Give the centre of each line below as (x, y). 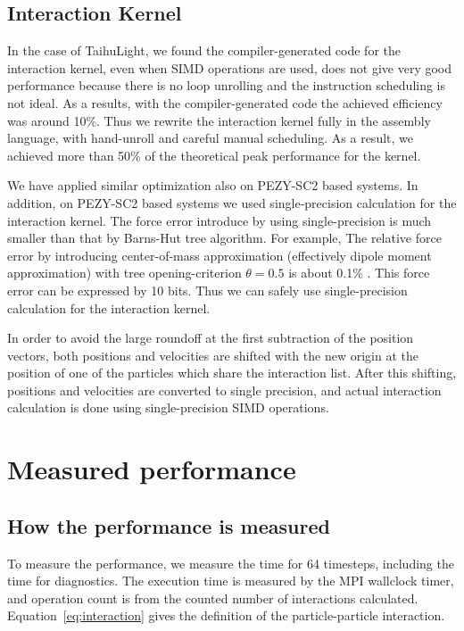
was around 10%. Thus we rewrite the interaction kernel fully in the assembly (219, 120)
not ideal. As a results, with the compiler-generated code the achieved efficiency (225, 102)
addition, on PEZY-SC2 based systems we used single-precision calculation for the (232, 202)
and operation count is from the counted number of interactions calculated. (213, 598)
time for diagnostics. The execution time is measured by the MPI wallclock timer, (231, 581)
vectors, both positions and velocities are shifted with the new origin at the (213, 355)
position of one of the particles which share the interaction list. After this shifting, (232, 373)
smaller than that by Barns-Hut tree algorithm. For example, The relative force (224, 238)
